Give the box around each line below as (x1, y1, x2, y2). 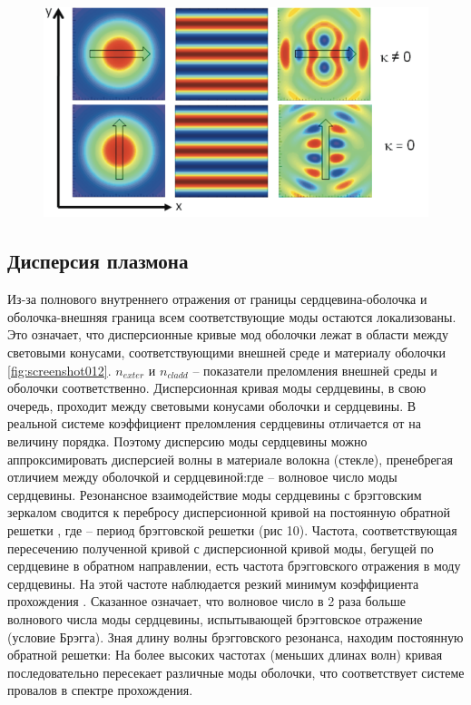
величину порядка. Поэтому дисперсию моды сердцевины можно (7, 432, 368, 451)
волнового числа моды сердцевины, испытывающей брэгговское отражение (7, 609, 423, 628)
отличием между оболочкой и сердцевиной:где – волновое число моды (7, 467, 397, 486)
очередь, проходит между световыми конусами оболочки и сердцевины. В (7, 396, 417, 415)
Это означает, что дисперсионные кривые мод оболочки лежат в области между (7, 325, 448, 344)
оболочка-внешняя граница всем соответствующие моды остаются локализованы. (7, 307, 456, 326)
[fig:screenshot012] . (7, 360, 112, 379)
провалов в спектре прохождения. (7, 681, 193, 700)
